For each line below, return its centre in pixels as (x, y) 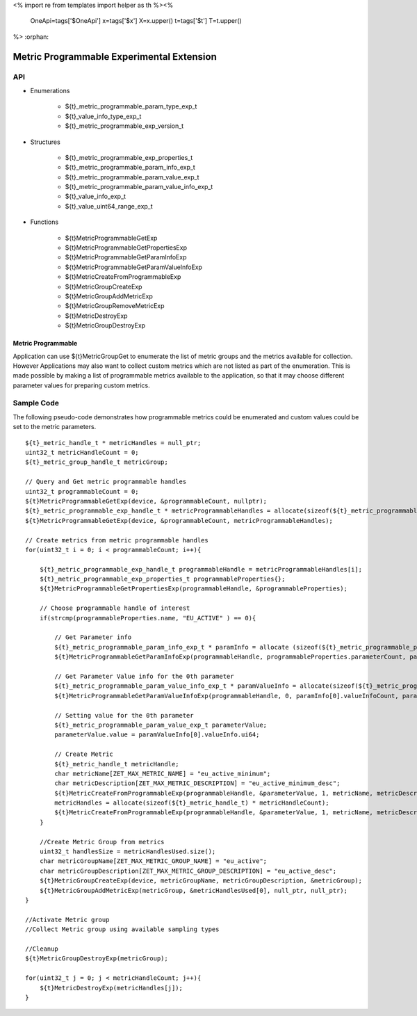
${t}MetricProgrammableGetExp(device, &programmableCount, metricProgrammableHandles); (179, 521)
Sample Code (36, 403)
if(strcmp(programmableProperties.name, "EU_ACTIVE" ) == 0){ (148, 618)
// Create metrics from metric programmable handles (117, 540)
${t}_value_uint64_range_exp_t (109, 206)
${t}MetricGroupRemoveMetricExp (115, 306)
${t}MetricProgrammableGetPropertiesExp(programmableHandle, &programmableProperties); (193, 589)
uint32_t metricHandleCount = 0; (82, 453)
